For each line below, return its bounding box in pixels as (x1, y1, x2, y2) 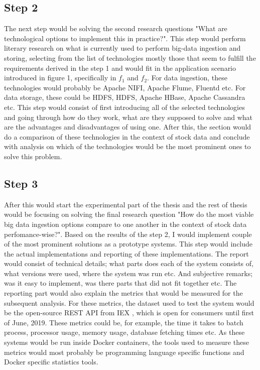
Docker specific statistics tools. (4, 356, 98, 367)
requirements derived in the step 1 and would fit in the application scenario (4, 62, 236, 73)
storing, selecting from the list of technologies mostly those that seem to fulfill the (4, 52, 256, 63)
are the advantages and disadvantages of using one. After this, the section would (4, 121, 251, 132)
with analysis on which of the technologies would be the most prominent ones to (4, 141, 251, 152)
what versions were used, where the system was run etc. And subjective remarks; (4, 268, 253, 278)
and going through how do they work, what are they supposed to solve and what (4, 111, 253, 122)
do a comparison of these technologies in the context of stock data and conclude (4, 131, 250, 142)
